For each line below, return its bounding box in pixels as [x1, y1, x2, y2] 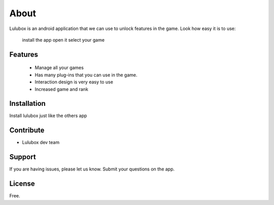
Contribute [9, 126, 45, 135]
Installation [9, 99, 46, 108]
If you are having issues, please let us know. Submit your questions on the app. [9, 166, 175, 172]
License [9, 180, 35, 188]
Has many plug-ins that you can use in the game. [35, 72, 138, 78]
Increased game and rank [35, 86, 88, 92]
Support [9, 153, 36, 161]
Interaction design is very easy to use [35, 79, 114, 85]
